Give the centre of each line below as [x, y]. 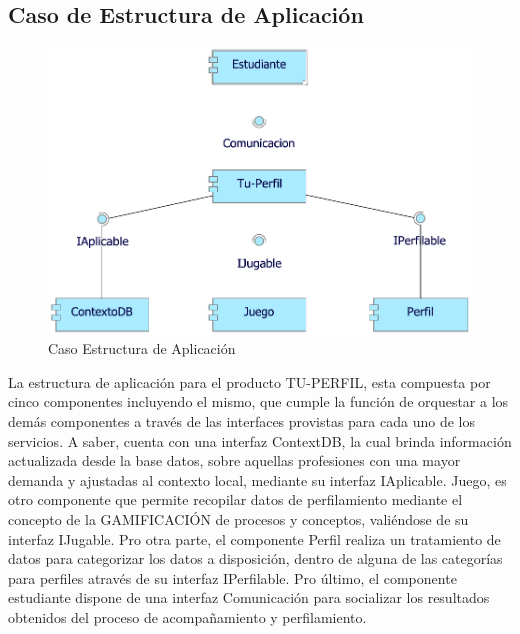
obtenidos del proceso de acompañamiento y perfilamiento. [187, 617]
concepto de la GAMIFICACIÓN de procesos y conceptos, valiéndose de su [238, 519]
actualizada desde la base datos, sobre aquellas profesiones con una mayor [234, 460]
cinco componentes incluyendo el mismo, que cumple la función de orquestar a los [258, 401]
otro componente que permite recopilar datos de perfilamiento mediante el [235, 499]
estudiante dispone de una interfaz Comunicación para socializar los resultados [249, 597]
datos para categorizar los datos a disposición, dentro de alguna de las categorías [255, 558]
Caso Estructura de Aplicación [142, 348]
